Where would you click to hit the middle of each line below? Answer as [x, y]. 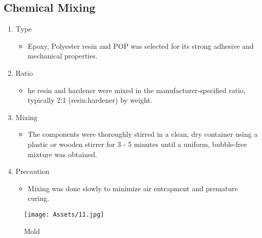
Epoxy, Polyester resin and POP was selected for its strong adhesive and [141, 46]
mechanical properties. [63, 56]
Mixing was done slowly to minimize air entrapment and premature [133, 188]
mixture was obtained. [62, 154]
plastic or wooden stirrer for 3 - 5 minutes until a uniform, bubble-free [137, 144]
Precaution [33, 171]
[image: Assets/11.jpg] [64, 214]
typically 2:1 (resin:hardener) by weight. [90, 100]
